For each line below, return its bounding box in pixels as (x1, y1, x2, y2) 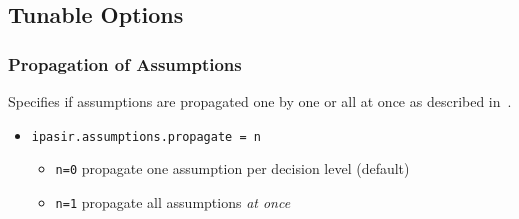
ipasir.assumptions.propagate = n (31, 129, 261, 144)
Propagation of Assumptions (8, 51, 242, 76)
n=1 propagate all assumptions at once (55, 191, 291, 212)
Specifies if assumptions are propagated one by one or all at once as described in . (8, 91, 512, 111)
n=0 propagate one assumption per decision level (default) (55, 158, 410, 179)
